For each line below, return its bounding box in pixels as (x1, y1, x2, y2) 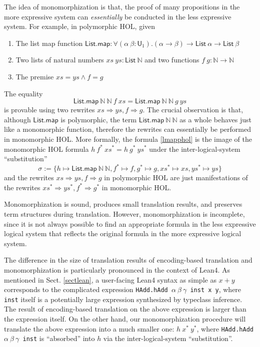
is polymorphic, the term (60, 114, 137, 124)
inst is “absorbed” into (22, 333, 95, 344)
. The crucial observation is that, (142, 104, 243, 115)
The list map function (15, 37, 83, 48)
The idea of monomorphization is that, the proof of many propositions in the (4, 1, 240, 11)
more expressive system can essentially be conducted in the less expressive (4, 11, 231, 21)
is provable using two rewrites (4, 104, 95, 115)
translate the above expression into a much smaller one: (4, 323, 174, 334)
